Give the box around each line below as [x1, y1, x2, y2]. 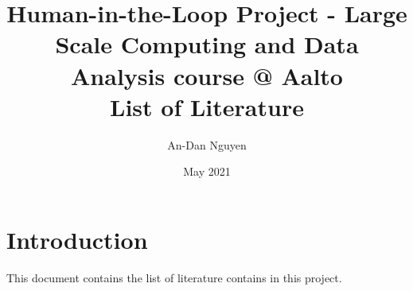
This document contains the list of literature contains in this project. [6, 269, 342, 285]
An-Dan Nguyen [167, 136, 247, 153]
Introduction [6, 223, 148, 255]
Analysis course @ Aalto [71, 59, 343, 91]
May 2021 [183, 163, 231, 180]
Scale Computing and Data [55, 28, 359, 60]
